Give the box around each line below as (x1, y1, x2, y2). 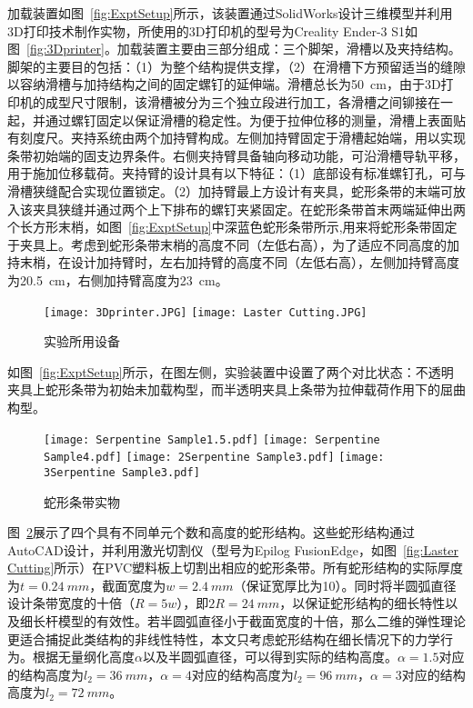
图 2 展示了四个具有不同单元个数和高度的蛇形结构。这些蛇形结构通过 (7, 523, 415, 542)
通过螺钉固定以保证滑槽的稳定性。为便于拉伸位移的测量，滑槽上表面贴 (45, 110, 466, 129)
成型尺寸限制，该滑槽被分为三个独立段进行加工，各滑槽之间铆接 (45, 92, 428, 111)
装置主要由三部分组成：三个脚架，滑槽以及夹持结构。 (142, 39, 461, 58)
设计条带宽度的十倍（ (7, 593, 135, 613)
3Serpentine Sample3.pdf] (44, 465, 200, 479)
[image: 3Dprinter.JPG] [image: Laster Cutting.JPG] (44, 305, 367, 319)
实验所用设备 (44, 332, 120, 351)
